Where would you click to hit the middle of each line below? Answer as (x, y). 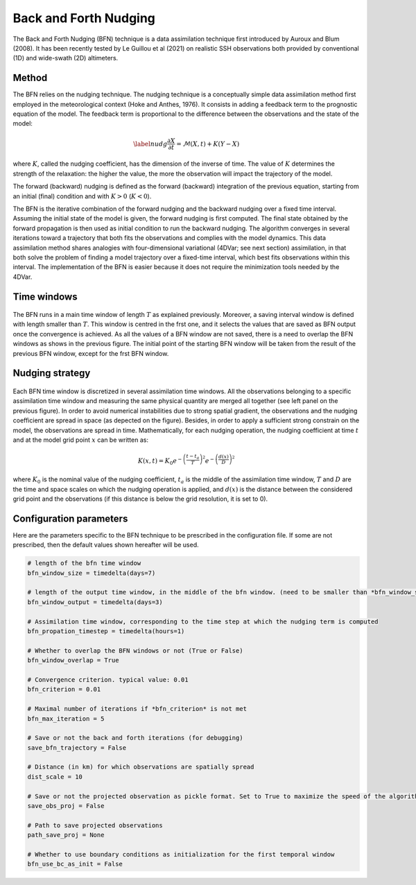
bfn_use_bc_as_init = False (75, 864)
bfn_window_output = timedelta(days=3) (95, 602)
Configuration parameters (70, 518)
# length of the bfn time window (84, 563)
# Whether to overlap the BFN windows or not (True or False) (135, 651)
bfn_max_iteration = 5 (66, 719)
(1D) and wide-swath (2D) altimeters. (66, 58)
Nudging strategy (52, 373)
